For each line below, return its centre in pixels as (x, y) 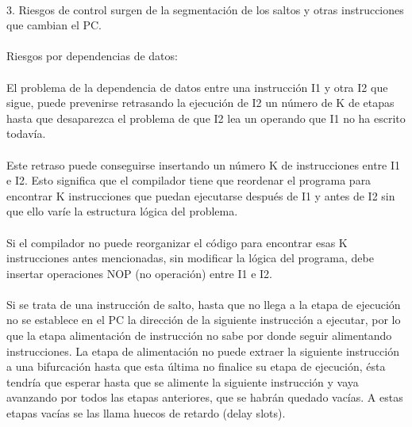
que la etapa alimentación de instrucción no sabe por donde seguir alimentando (199, 335)
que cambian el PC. (54, 25)
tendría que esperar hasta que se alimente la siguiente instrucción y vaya (183, 381)
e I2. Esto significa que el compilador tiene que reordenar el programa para (189, 180)
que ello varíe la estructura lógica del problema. (122, 211)
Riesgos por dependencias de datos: (92, 56)
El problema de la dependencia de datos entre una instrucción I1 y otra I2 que (197, 87)
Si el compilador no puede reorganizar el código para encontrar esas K (177, 242)
